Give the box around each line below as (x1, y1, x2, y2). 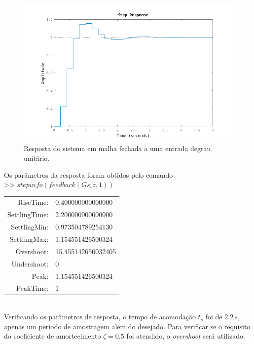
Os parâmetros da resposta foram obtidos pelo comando (4, 169, 173, 180)
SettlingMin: (11, 222, 49, 232)
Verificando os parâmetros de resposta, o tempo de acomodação (4, 311, 196, 322)
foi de (205, 311, 222, 322)
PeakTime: (16, 283, 49, 293)
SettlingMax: (9, 234, 49, 244)
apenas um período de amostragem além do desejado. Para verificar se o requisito (4, 321, 251, 331)
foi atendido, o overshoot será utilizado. (126, 331, 245, 341)
